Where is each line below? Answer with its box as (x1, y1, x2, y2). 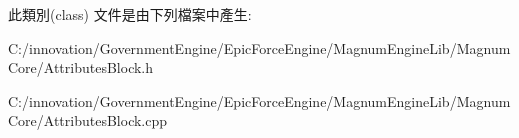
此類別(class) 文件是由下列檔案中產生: (8, 4, 252, 24)
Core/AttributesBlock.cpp (8, 110, 168, 131)
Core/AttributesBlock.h (8, 57, 154, 78)
